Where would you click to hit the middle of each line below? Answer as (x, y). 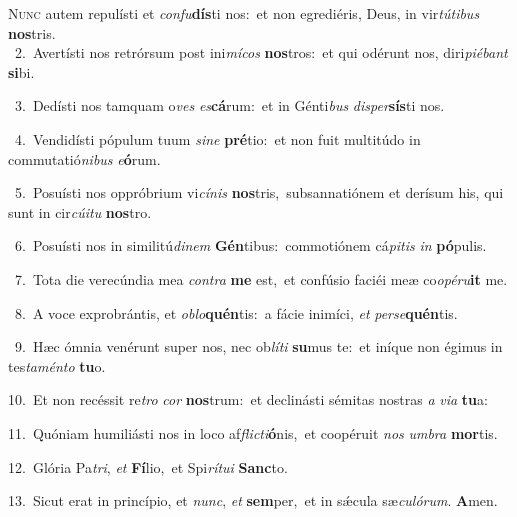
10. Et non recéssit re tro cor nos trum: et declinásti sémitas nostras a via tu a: (248, 399)
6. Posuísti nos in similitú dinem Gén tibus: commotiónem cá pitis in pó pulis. (250, 245)
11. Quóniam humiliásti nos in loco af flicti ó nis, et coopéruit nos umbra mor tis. (253, 432)
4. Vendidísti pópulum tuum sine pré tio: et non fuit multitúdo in (217, 138)
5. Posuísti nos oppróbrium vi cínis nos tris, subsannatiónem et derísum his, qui (259, 192)
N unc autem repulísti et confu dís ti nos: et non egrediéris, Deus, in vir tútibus (244, 13)
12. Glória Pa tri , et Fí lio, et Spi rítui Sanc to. (148, 466)
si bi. (21, 71)
